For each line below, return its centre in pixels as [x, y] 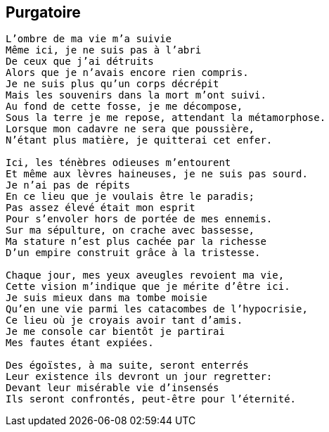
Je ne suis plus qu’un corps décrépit [112, 84]
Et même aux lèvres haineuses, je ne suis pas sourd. [157, 174]
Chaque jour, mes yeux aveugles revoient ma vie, [145, 275]
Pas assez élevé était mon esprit [101, 208]
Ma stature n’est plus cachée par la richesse [136, 242]
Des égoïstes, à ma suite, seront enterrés [127, 366]
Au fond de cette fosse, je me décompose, [124, 107]
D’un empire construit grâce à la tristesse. [133, 253]
